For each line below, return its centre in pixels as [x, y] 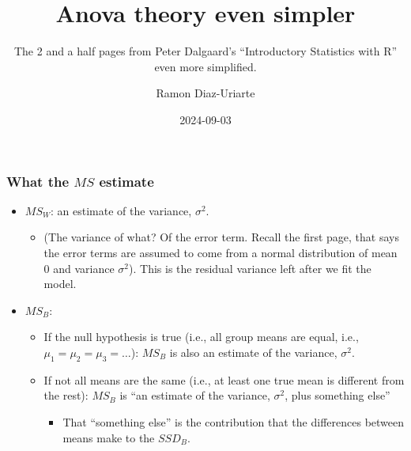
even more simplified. [205, 66]
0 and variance [79, 268]
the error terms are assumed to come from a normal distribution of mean [221, 252]
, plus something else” [337, 395]
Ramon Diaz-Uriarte [205, 93]
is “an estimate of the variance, [195, 395]
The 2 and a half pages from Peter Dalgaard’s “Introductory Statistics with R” [205, 51]
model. [60, 284]
